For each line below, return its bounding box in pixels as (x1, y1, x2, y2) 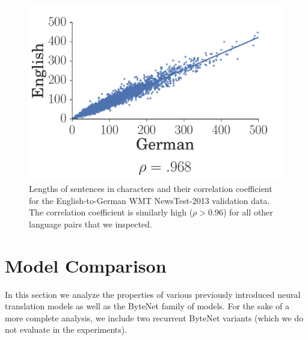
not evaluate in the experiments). (5, 323, 128, 336)
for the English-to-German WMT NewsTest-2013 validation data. (29, 194, 270, 206)
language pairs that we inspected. (29, 217, 152, 230)
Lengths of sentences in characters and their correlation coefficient (29, 182, 273, 195)
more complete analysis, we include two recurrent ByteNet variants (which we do (5, 311, 303, 324)
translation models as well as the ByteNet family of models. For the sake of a (5, 300, 289, 312)
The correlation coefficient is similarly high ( (29, 206, 193, 218)
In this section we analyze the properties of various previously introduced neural (5, 288, 301, 300)
